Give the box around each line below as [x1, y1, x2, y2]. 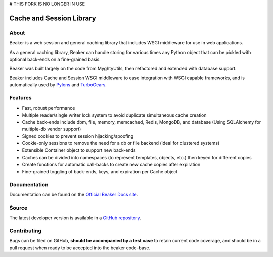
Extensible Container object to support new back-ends [22, 147, 136, 153]
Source [9, 204, 28, 211]
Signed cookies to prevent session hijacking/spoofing [22, 133, 134, 139]
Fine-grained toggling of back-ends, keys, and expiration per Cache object [22, 168, 178, 174]
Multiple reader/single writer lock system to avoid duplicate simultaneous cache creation [22, 112, 207, 118]
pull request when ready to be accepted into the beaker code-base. [9, 245, 151, 251]
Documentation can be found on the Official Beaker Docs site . [9, 191, 139, 197]
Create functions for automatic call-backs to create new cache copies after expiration [22, 162, 201, 168]
